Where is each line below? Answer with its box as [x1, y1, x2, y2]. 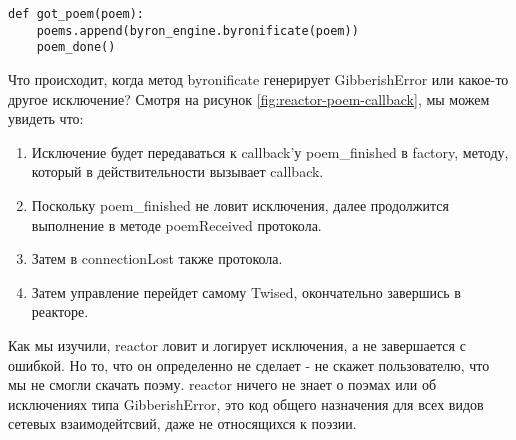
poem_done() [36, 40, 116, 55]
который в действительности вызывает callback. [31, 161, 324, 182]
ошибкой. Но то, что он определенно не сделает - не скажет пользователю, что [8, 354, 490, 375]
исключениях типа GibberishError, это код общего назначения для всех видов [8, 393, 484, 414]
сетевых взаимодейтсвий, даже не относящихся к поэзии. [8, 413, 357, 434]
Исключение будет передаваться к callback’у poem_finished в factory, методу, [31, 141, 509, 162]
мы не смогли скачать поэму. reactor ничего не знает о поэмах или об [8, 374, 437, 395]
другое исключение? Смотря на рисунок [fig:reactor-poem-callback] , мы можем [8, 88, 490, 109]
